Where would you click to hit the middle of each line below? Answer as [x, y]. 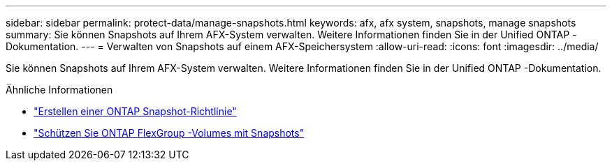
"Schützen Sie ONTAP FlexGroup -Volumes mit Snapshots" [169, 133]
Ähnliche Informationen [59, 90]
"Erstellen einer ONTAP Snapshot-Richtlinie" [135, 111]
